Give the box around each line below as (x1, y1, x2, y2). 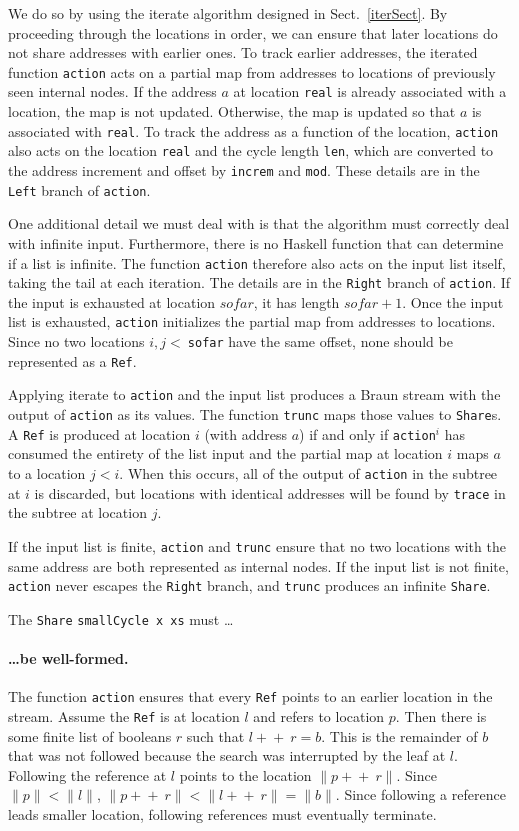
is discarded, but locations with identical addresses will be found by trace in (34, 482, 506, 503)
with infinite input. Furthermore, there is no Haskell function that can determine (8, 232, 504, 253)
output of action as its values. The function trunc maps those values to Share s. (8, 404, 502, 425)
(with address (204, 423, 288, 444)
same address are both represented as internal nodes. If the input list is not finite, (8, 555, 509, 576)
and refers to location (253, 705, 385, 726)
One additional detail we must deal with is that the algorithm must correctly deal (8, 213, 510, 234)
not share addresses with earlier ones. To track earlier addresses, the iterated (8, 42, 478, 63)
